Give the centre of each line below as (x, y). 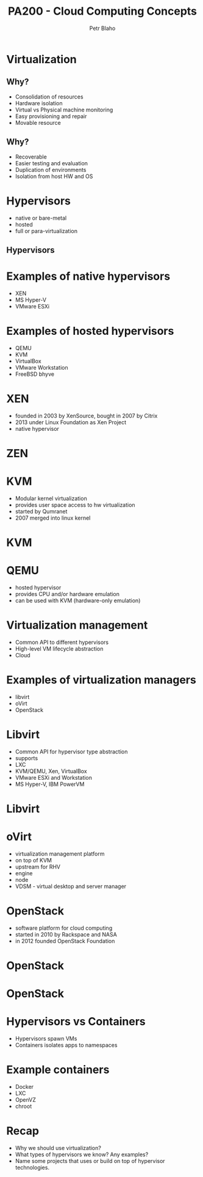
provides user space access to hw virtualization (75, 505)
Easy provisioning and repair (51, 116)
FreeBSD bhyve (35, 374)
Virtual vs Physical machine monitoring (64, 110)
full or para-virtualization (46, 231)
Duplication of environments (51, 170)
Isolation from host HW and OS (54, 176)
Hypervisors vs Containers (76, 1022)
